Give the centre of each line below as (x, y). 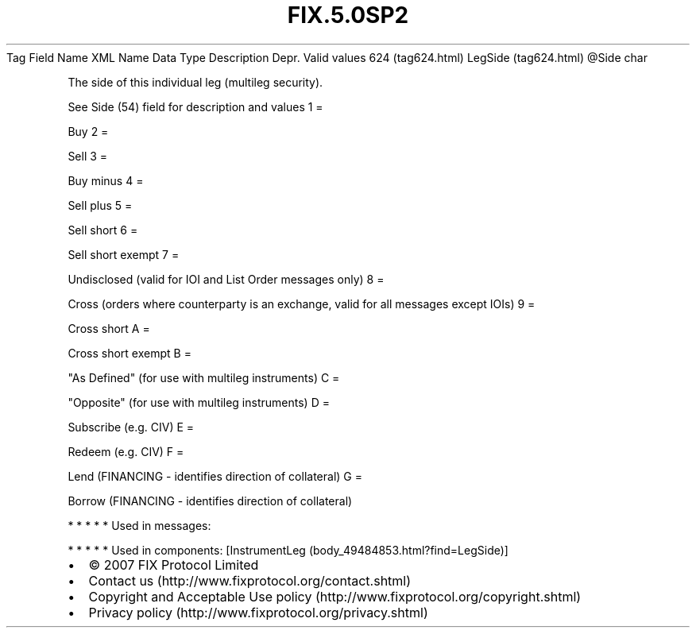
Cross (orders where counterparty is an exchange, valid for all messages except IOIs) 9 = (302, 303)
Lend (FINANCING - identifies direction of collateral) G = (215, 476)
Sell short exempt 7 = (124, 254)
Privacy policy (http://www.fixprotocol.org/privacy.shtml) (258, 612)
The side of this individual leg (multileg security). (195, 82)
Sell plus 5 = (100, 205)
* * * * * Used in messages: (139, 525)
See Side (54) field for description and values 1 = (195, 106)
